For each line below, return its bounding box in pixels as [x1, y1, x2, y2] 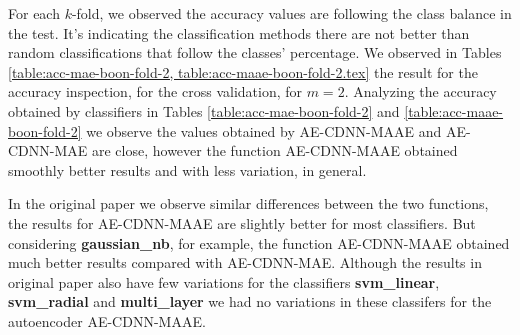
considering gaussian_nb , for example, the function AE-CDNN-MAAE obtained [8, 232, 510, 253]
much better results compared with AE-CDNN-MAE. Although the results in [8, 252, 482, 273]
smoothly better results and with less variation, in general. [8, 159, 367, 180]
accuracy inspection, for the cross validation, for [8, 81, 303, 102]
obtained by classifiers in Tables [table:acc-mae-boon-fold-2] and [8, 100, 400, 121]
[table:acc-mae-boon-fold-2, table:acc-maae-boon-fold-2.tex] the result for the [8, 61, 478, 82]
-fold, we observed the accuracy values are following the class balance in [71, 3, 512, 23]
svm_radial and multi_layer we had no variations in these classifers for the [8, 291, 492, 312]
